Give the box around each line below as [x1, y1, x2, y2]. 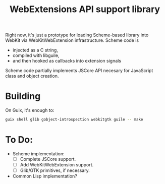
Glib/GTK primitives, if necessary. [20, 167, 90, 173]
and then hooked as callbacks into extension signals [12, 58, 122, 64]
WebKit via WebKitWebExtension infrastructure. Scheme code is [5, 37, 139, 43]
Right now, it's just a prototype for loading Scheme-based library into [5, 32, 149, 38]
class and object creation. [5, 73, 59, 79]
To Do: [5, 134, 33, 146]
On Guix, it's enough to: [5, 107, 54, 113]
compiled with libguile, [12, 52, 60, 58]
